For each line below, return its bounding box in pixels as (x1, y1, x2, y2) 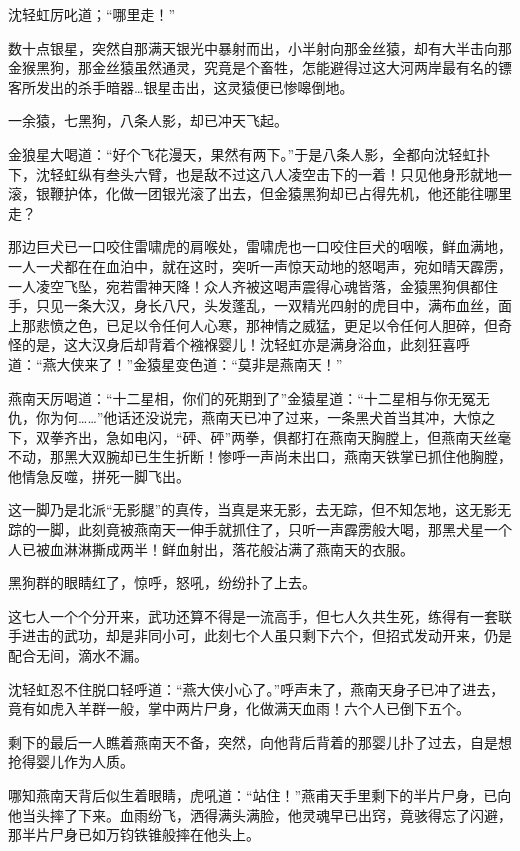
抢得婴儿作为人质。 (8, 751, 134, 772)
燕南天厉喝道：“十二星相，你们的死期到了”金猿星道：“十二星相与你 (8, 387, 448, 408)
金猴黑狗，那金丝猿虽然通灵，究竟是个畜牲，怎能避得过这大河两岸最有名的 (8, 57, 498, 78)
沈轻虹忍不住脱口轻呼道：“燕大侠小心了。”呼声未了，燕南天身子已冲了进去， (8, 678, 505, 699)
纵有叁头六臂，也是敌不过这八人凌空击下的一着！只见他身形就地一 (77, 163, 512, 184)
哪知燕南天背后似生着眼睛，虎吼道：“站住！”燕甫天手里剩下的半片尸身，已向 (8, 785, 512, 805)
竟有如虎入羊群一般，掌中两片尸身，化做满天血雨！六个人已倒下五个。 (8, 698, 470, 719)
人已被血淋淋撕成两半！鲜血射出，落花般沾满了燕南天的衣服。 (8, 538, 414, 559)
